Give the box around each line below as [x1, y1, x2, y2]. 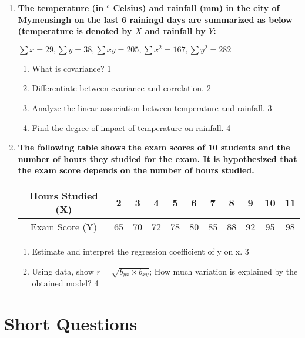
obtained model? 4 [32, 277, 99, 289]
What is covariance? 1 [32, 62, 112, 74]
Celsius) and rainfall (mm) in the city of [113, 2, 280, 14]
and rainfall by [145, 25, 206, 37]
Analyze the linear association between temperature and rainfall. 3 [32, 102, 272, 114]
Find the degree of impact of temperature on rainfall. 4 [32, 121, 231, 133]
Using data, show [32, 265, 94, 277]
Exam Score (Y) [30, 220, 97, 234]
